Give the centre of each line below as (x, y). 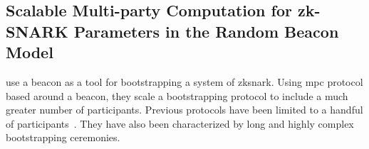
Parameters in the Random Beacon (206, 31)
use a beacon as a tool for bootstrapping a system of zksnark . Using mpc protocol (184, 81)
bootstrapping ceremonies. (63, 137)
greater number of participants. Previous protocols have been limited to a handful (184, 110)
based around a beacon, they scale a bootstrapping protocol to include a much (177, 95)
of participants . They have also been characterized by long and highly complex (180, 123)
